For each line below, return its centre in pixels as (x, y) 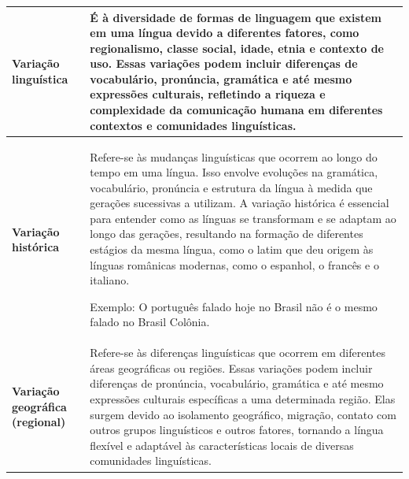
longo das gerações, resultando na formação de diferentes (227, 234)
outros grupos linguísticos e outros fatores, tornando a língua (237, 430)
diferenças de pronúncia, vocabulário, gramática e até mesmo (237, 383)
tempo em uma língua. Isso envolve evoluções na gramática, (234, 172)
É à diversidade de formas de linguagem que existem (236, 17)
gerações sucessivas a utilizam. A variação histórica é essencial (240, 203)
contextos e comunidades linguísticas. (193, 125)
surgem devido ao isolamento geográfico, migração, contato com (243, 414)
